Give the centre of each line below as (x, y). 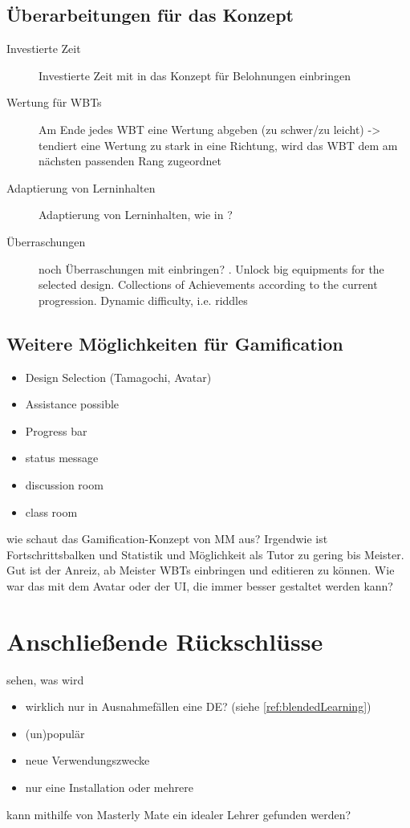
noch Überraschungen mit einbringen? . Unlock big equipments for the (211, 268)
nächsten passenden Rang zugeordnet (130, 161)
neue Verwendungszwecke (87, 760)
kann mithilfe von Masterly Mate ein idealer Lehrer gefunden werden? (179, 814)
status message (62, 458)
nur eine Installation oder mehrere (109, 787)
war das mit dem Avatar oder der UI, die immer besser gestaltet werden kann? (200, 585)
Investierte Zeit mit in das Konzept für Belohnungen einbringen (195, 75)
